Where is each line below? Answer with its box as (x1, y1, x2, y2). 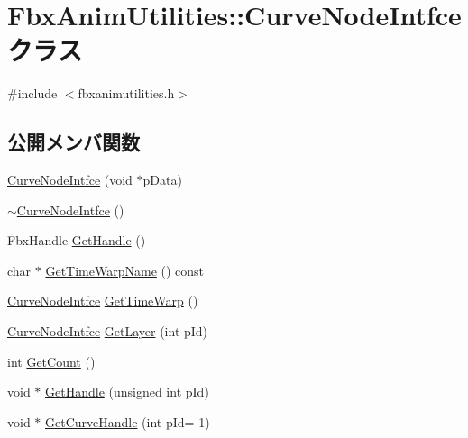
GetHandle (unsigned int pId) (45, 382, 209, 401)
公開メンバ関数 (7, 128, 140, 156)
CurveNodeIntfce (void (7, 170, 133, 189)
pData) (142, 170, 182, 189)
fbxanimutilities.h (78, 84, 175, 103)
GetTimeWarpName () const (45, 260, 205, 279)
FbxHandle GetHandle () (7, 231, 146, 250)
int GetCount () (7, 351, 96, 370)
